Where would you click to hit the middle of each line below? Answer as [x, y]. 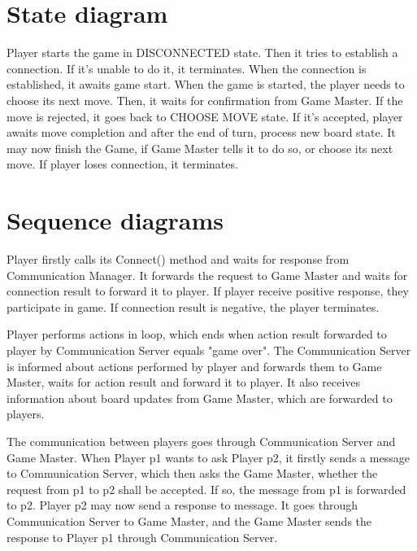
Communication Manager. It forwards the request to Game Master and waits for [207, 275]
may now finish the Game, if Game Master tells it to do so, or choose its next [200, 148]
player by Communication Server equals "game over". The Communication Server [209, 350]
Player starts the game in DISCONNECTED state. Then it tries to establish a [202, 52]
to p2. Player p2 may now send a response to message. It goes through [182, 505]
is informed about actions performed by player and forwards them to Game [194, 366]
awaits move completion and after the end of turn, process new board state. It [201, 132]
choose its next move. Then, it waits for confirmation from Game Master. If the [205, 100]
